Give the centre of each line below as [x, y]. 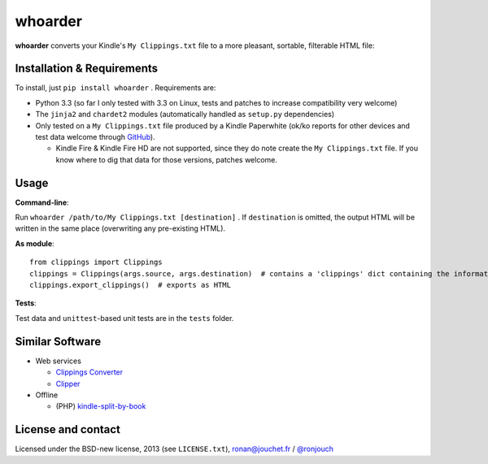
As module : [35, 243]
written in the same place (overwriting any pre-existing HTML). [120, 228]
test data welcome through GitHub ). [95, 137]
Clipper [68, 384]
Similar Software [58, 341]
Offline [47, 395]
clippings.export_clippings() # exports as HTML [131, 285]
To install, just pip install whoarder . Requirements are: [115, 88]
